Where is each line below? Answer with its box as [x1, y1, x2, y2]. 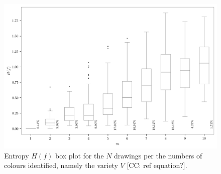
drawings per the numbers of [114, 150, 202, 160]
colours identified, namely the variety [4, 160, 118, 170]
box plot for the [55, 150, 104, 160]
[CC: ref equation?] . [127, 160, 187, 170]
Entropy [4, 150, 29, 160]
